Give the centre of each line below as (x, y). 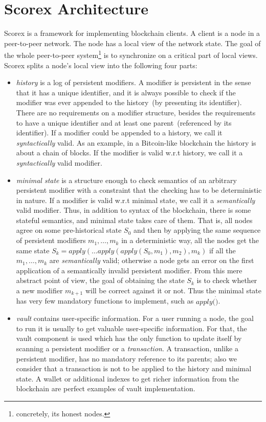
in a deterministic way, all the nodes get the (190, 240)
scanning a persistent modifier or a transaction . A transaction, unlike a (127, 348)
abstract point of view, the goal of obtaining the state (100, 280)
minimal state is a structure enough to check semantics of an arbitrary (126, 180)
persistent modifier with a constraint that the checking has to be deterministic (139, 190)
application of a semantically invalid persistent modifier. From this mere (129, 270)
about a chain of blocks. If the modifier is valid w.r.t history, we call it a (129, 153)
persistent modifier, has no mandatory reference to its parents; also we (126, 358)
